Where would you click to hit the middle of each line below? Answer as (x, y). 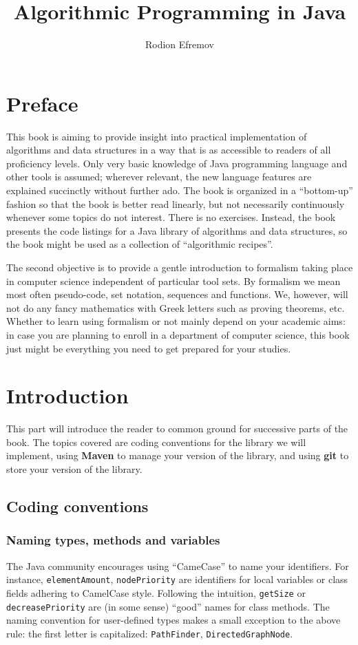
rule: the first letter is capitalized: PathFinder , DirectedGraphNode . (150, 633)
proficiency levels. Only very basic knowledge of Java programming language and (177, 163)
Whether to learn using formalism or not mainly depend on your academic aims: (176, 321)
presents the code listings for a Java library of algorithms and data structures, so (177, 230)
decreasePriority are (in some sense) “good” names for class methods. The (168, 606)
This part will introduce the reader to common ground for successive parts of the (177, 429)
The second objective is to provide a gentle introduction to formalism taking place (180, 267)
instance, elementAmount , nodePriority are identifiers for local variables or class (177, 579)
